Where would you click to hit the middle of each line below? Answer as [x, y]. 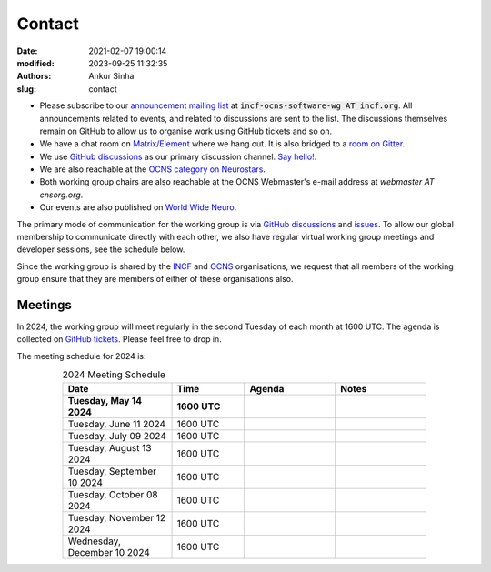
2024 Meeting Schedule [114, 375]
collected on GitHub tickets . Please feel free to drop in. [119, 339]
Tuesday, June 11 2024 [117, 424]
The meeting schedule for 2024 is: [81, 356]
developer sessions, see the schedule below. [101, 249]
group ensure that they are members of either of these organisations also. [155, 279]
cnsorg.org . [61, 195]
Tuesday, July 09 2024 [117, 436]
